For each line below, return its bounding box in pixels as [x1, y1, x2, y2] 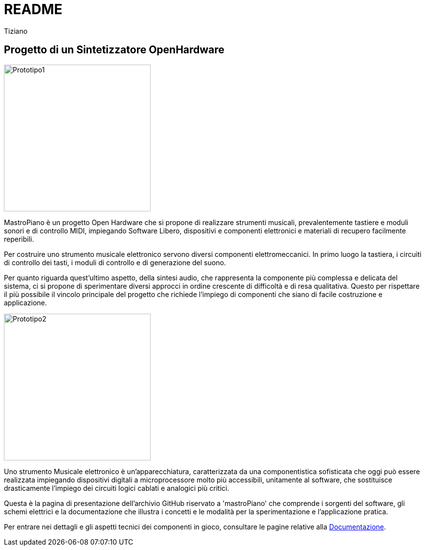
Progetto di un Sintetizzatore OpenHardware [4, 44, 224, 56]
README [4, 1, 63, 18]
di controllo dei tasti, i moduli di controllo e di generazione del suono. [4, 258, 226, 267]
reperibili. [4, 234, 34, 243]
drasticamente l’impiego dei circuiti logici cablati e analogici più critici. [4, 483, 229, 492]
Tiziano [4, 26, 28, 35]
